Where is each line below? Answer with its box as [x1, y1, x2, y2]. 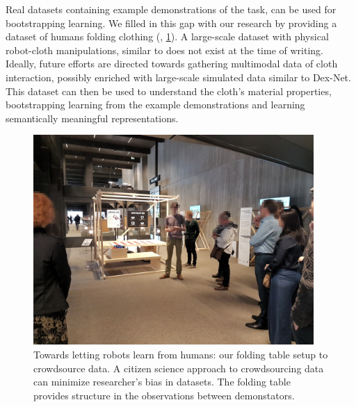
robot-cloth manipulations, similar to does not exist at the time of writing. [6, 42, 324, 57]
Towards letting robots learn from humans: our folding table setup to [33, 347, 328, 362]
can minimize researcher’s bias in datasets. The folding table [33, 374, 291, 389]
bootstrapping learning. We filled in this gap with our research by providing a [6, 15, 337, 30]
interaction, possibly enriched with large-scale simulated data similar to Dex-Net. [6, 69, 351, 84]
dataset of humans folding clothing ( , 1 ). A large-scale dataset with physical [6, 29, 329, 44]
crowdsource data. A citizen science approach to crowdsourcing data [33, 360, 324, 375]
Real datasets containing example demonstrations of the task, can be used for [6, 2, 337, 16]
